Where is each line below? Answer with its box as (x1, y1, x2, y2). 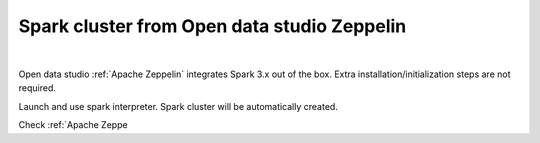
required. (18, 82, 57, 94)
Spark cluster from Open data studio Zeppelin (18, 15, 407, 37)
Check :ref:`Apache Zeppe (18, 119, 129, 131)
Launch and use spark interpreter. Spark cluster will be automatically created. (18, 100, 339, 112)
